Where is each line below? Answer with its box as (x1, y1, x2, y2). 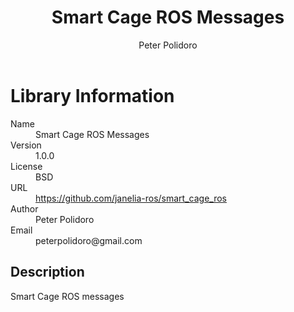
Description (10, 264, 85, 281)
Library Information (10, 84, 175, 107)
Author (10, 202, 39, 215)
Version (10, 139, 42, 151)
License (10, 160, 43, 172)
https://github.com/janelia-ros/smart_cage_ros (35, 192, 227, 204)
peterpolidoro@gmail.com (35, 234, 143, 246)
